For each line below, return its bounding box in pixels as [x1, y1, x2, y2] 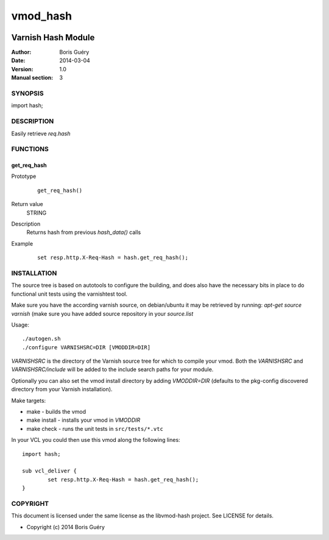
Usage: [11, 321, 30, 329]
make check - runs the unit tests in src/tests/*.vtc [26, 425, 164, 432]
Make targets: [11, 397, 46, 404]
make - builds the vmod [26, 408, 87, 416]
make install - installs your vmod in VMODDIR [26, 416, 141, 424]
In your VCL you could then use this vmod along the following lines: [11, 436, 180, 444]
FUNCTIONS [11, 145, 49, 154]
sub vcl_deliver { [22, 467, 77, 475]
